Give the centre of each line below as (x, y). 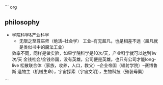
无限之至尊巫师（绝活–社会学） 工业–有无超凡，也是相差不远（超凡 (86, 41)
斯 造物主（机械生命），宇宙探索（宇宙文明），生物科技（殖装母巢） (79, 71)
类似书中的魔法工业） (45, 47)
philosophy (22, 22)
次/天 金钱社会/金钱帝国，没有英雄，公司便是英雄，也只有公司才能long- (84, 59)
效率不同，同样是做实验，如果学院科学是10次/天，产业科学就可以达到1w (84, 53)
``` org (11, 7)
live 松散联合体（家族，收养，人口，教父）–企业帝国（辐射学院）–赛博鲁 (85, 65)
